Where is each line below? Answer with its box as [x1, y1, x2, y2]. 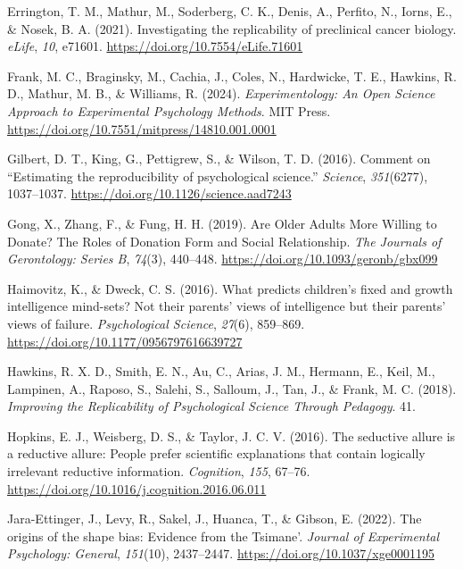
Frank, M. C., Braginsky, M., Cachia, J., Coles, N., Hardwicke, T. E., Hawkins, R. [7, 66, 457, 85]
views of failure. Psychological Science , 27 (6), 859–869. [7, 314, 305, 332]
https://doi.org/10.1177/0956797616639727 [7, 331, 243, 350]
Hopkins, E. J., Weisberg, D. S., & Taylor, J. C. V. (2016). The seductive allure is [7, 426, 456, 445]
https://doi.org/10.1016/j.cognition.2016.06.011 [7, 479, 267, 498]
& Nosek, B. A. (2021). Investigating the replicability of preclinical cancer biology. [7, 19, 457, 38]
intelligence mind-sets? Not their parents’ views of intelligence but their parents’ [7, 297, 446, 315]
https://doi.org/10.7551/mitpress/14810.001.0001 [7, 119, 277, 138]
